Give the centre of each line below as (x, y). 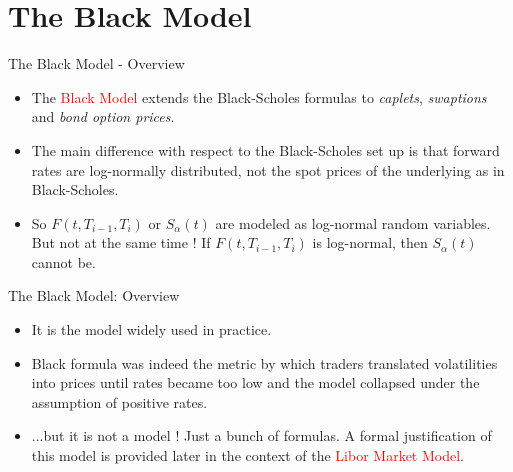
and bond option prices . (103, 116)
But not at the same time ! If (121, 242)
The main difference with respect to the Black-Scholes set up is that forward (265, 149)
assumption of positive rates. (119, 401)
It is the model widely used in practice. (151, 329)
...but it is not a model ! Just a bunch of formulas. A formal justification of (261, 435)
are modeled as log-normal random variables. (353, 222)
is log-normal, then (370, 242)
